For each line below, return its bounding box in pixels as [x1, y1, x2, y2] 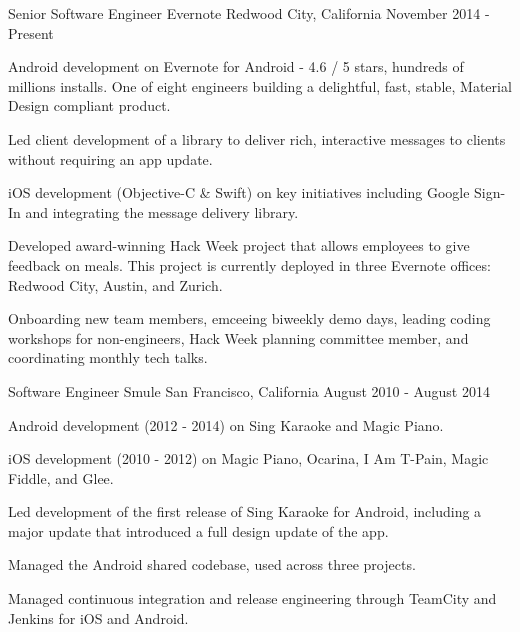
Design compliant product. [8, 95, 171, 116]
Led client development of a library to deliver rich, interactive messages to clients [8, 128, 506, 149]
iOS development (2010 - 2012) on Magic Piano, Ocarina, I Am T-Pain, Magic [8, 448, 489, 469]
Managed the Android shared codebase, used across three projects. [8, 554, 416, 575]
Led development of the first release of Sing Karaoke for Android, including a [8, 501, 482, 522]
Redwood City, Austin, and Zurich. [8, 274, 223, 295]
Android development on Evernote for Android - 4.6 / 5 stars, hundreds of [8, 56, 464, 77]
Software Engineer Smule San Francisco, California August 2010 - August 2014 [8, 380, 490, 401]
